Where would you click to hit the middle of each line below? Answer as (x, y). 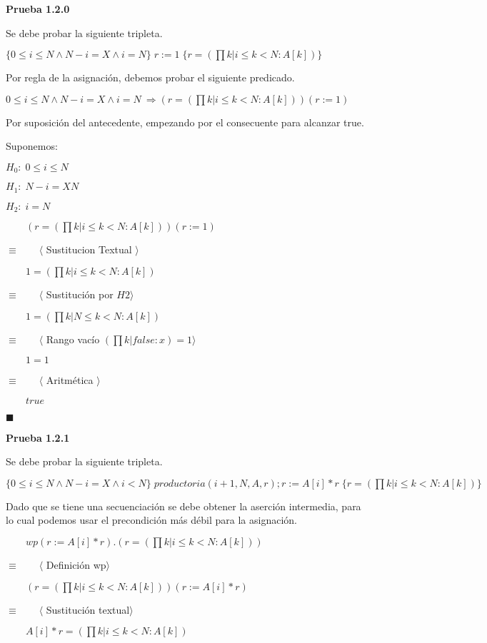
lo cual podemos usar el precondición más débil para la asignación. (151, 520)
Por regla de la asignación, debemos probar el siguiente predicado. (150, 77)
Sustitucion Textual (89, 249)
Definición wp (76, 565)
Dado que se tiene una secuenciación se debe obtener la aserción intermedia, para (184, 506)
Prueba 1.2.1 (38, 437)
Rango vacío (73, 339)
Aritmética (70, 380)
